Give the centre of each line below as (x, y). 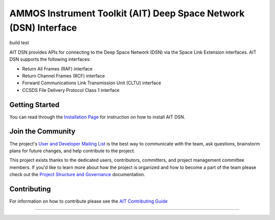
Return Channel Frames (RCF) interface (64, 76)
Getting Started (34, 105)
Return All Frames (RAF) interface (57, 68)
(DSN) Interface (43, 28)
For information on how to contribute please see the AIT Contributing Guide (89, 201)
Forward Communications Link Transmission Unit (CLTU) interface (92, 83)
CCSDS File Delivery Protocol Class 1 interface (71, 90)
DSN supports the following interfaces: (50, 59)
